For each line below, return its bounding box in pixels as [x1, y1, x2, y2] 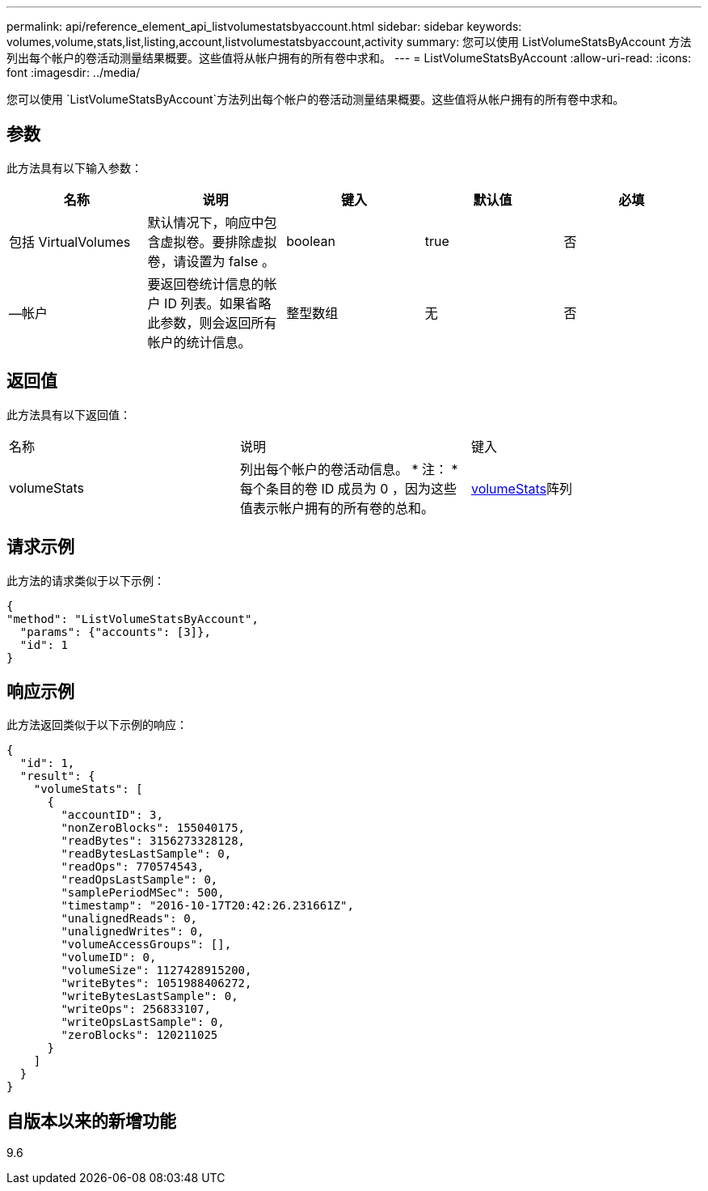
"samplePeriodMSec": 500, [61, 886, 225, 900]
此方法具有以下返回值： [6, 407, 131, 422]
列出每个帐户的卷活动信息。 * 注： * [239, 460, 458, 477]
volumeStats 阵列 [470, 480, 573, 497]
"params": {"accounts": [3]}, [19, 625, 211, 638]
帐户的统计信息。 [147, 333, 251, 350]
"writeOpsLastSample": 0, [61, 1015, 225, 1029]
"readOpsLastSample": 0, [61, 873, 218, 887]
